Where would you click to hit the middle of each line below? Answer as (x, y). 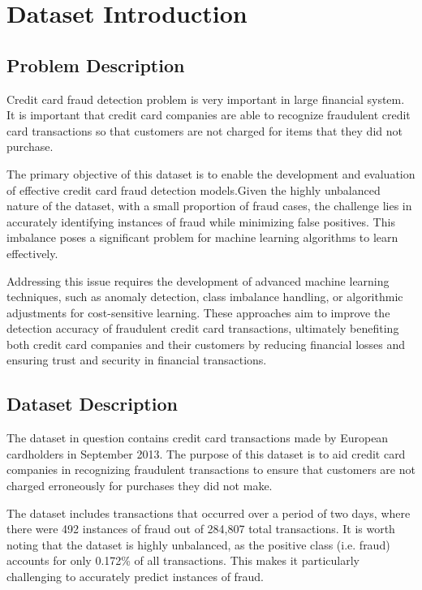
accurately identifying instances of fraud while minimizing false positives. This (201, 221)
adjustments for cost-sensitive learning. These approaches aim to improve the (198, 312)
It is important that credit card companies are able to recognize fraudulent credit (209, 115)
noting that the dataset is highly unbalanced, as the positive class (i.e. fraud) (198, 544)
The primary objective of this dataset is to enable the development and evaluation (211, 173)
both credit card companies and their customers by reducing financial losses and (206, 344)
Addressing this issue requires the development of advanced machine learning (198, 280)
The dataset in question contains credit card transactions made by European (198, 438)
